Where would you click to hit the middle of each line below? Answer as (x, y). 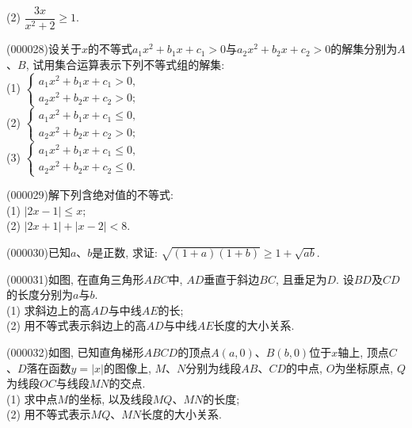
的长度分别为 (40, 294)
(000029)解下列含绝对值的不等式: (90, 195)
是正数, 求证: (125, 252)
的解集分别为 (364, 49)
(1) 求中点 (32, 398)
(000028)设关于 (44, 49)
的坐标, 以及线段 (111, 398)
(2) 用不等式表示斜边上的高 (76, 325)
